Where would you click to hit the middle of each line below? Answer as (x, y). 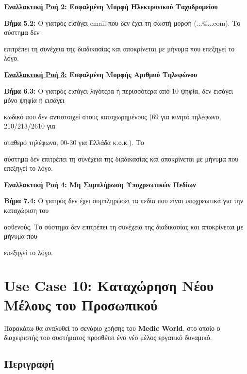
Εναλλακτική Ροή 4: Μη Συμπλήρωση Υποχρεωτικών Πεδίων (100, 184)
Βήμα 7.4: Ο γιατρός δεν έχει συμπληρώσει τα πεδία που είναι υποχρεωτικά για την (124, 201)
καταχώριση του (26, 210)
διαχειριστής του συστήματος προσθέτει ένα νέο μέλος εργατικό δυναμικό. (108, 337)
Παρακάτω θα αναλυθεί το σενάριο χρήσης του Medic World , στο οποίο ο (112, 328)
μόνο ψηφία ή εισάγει (34, 100)
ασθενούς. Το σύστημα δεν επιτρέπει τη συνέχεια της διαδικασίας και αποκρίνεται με (124, 226)
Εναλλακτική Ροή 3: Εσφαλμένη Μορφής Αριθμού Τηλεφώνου (101, 74)
